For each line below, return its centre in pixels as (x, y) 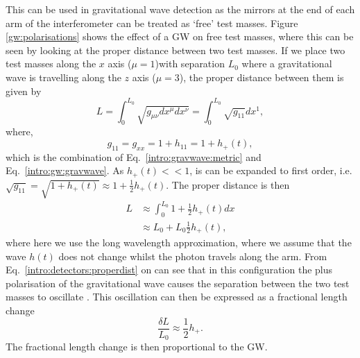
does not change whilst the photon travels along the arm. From (193, 256)
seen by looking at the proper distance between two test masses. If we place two (175, 50)
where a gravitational (287, 63)
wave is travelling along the (63, 77)
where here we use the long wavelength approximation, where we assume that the (179, 242)
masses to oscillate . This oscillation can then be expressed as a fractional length (177, 297)
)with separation (190, 63)
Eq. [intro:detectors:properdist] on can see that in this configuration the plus (169, 270)
